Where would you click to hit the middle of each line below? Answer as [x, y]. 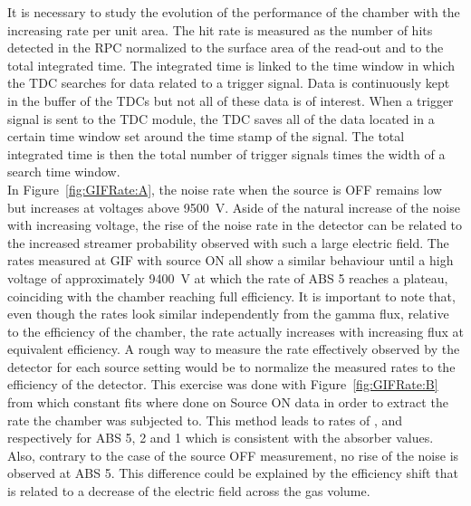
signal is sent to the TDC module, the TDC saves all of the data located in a [221, 118]
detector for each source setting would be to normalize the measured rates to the [231, 366]
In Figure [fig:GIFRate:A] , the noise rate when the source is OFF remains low [225, 189]
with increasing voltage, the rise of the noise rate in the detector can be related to [235, 225]
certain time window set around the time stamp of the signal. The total [206, 136]
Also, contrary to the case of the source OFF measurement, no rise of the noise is [233, 455]
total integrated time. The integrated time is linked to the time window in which [231, 65]
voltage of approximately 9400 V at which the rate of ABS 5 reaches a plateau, [228, 277]
